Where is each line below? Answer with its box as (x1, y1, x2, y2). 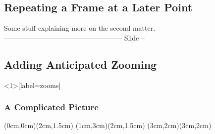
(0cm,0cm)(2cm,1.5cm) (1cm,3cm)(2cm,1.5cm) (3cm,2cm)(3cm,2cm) (4, 120, 212, 131)
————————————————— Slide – (4, 32, 145, 43)
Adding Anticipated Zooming (4, 56, 157, 72)
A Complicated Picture (4, 101, 99, 113)
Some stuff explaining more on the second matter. (4, 23, 156, 33)
